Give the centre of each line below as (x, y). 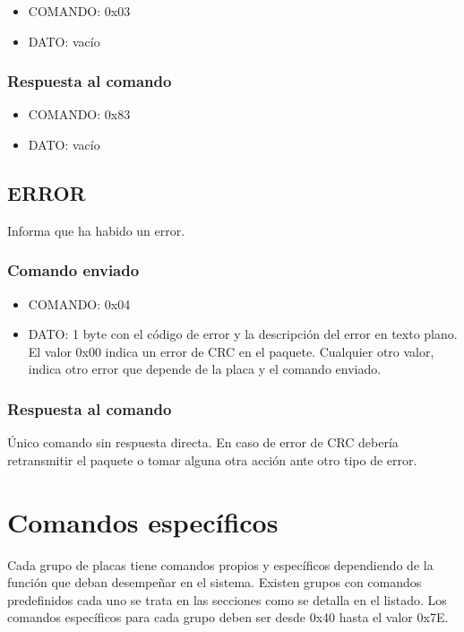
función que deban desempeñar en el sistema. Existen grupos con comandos (215, 582)
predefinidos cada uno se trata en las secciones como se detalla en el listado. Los (227, 599)
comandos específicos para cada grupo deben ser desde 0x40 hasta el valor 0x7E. (228, 617)
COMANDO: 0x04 (79, 303)
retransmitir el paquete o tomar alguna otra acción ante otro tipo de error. (212, 459)
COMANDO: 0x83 (79, 114)
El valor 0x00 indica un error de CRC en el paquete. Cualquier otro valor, (231, 351)
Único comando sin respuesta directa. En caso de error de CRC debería (203, 442)
